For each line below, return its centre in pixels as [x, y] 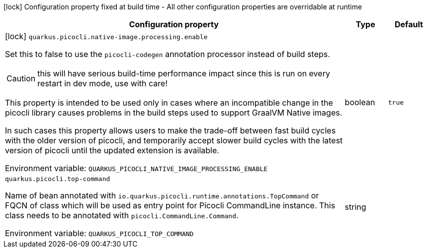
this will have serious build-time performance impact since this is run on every [184, 73]
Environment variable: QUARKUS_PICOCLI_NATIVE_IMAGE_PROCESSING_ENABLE [136, 168]
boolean [360, 102]
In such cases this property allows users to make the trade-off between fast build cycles [171, 130]
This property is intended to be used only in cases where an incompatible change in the [169, 103]
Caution [21, 78]
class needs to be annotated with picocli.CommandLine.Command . [122, 215]
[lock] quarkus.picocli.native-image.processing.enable [106, 36]
